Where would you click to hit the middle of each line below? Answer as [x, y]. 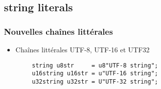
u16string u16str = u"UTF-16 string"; [95, 74]
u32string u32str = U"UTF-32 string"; [95, 81]
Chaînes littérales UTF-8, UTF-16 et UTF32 [82, 49]
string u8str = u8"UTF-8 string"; [95, 65]
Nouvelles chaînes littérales [58, 31]
